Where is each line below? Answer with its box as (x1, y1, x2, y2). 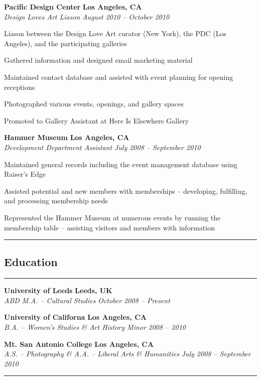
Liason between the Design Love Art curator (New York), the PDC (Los (4, 28, 226, 39)
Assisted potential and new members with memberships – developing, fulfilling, (4, 185, 247, 196)
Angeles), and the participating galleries (4, 38, 127, 48)
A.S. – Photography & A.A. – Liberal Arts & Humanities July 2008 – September (4, 348, 251, 359)
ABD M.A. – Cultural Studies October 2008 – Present (4, 295, 170, 305)
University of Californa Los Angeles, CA (4, 312, 147, 322)
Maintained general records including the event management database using (4, 159, 237, 169)
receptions (4, 81, 35, 92)
